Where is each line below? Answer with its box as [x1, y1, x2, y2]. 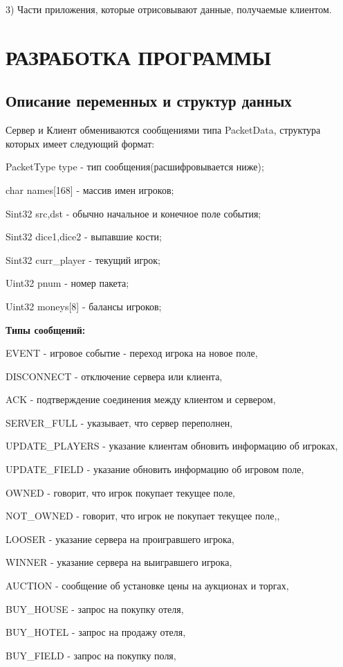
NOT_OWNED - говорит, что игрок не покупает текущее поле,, [6, 508, 280, 523]
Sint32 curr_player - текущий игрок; [6, 252, 160, 267]
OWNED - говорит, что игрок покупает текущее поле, [6, 485, 236, 499]
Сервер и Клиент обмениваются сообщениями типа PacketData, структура [6, 123, 321, 137]
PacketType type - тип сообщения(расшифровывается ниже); [6, 159, 264, 174]
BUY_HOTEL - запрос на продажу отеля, [6, 625, 186, 639]
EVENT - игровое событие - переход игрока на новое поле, [6, 346, 258, 360]
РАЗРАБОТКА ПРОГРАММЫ [6, 42, 271, 71]
